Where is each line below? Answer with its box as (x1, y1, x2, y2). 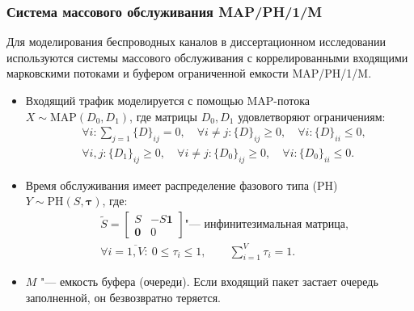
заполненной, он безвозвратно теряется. (25, 288, 221, 305)
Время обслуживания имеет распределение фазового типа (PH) (25, 176, 338, 193)
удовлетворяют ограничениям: (238, 107, 386, 124)
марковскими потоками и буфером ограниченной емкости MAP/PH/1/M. (6, 65, 372, 82)
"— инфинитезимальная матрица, (184, 219, 349, 231)
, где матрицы (129, 107, 198, 124)
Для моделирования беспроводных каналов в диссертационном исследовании (6, 33, 386, 50)
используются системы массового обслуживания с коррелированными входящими (6, 48, 408, 65)
